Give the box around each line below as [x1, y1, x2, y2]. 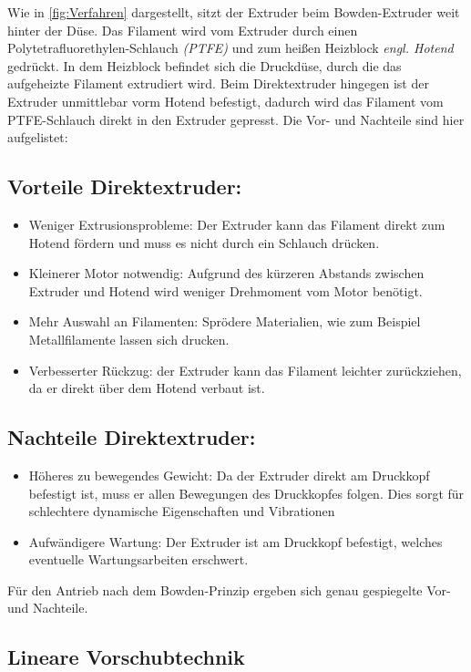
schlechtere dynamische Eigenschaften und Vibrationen [28, 501, 335, 521]
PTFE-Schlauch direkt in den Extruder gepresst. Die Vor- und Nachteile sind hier [7, 109, 465, 129]
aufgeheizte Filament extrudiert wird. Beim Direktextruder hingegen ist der [7, 74, 429, 93]
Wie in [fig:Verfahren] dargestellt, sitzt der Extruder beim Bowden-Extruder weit [7, 3, 460, 21]
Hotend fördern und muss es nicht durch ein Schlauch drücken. [28, 233, 380, 252]
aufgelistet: [7, 128, 68, 147]
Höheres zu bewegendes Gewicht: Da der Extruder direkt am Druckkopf [28, 465, 430, 484]
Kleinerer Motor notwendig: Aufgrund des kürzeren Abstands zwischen [28, 264, 425, 283]
